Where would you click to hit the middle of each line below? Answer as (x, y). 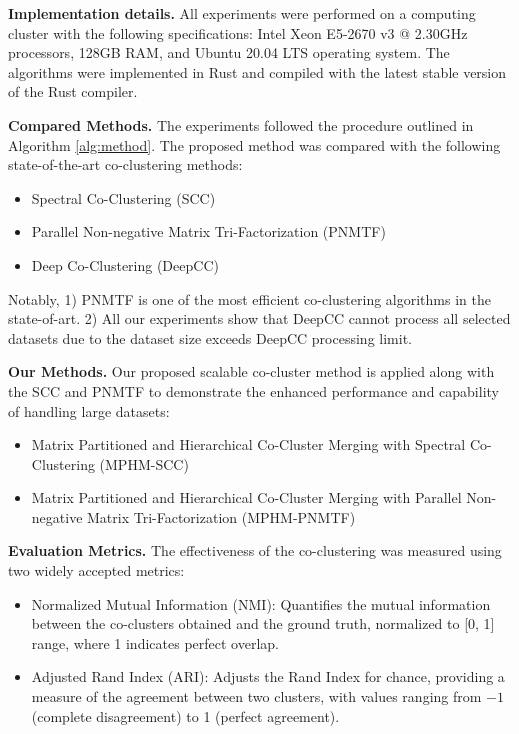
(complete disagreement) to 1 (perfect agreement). (185, 715)
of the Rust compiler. (73, 91)
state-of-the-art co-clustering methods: (125, 164)
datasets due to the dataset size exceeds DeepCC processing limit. (210, 337)
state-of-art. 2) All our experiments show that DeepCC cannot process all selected (259, 318)
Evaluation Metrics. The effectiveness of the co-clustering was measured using (255, 550)
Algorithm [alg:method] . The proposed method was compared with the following (254, 144)
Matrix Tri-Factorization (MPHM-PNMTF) (221, 516)
